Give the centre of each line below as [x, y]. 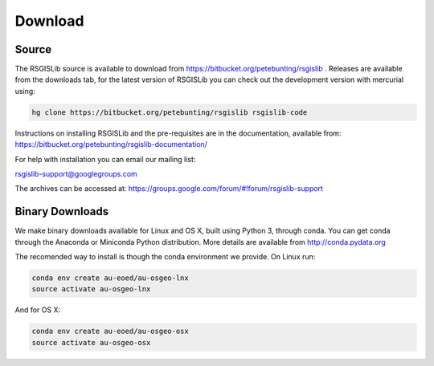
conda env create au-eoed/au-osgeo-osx [110, 331]
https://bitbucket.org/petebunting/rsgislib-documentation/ [111, 144]
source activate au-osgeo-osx [91, 342]
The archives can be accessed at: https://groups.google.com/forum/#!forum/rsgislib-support [169, 189]
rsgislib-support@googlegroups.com [76, 173]
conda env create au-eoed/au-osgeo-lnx [110, 278]
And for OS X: [38, 310]
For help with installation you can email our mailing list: [105, 159]
